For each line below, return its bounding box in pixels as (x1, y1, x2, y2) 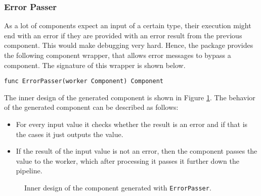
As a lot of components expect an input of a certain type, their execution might (4, 20, 251, 31)
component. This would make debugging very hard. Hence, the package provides (4, 40, 253, 50)
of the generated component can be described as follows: (4, 102, 179, 112)
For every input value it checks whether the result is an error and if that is (16, 119, 248, 129)
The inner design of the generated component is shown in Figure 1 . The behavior (4, 92, 255, 102)
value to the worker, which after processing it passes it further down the (16, 155, 240, 166)
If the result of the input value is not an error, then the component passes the (16, 146, 257, 156)
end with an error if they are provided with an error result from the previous (4, 30, 242, 40)
